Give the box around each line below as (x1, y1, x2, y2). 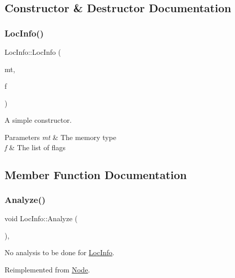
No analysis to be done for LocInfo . (5, 247, 115, 258)
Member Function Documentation (5, 166, 187, 182)
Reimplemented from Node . (5, 264, 90, 274)
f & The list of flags (5, 142, 65, 152)
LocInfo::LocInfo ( (5, 47, 61, 57)
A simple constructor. (5, 115, 72, 125)
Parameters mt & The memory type (5, 131, 116, 142)
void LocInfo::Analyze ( (5, 213, 78, 224)
